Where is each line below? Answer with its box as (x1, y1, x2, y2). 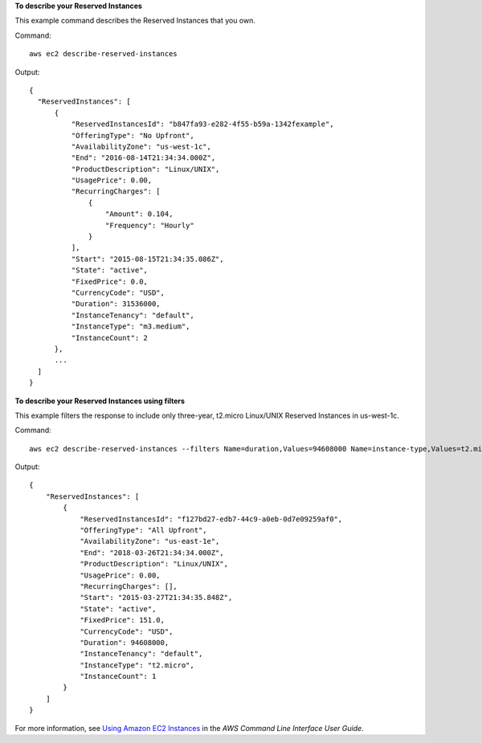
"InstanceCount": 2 (71, 333, 149, 342)
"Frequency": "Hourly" (104, 221, 194, 230)
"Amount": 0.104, (104, 210, 174, 218)
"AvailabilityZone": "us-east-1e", (80, 537, 220, 546)
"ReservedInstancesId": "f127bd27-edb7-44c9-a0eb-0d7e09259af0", (80, 514, 343, 524)
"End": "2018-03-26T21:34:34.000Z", (80, 548, 224, 557)
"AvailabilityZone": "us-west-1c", (71, 141, 212, 151)
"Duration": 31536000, (71, 300, 161, 308)
